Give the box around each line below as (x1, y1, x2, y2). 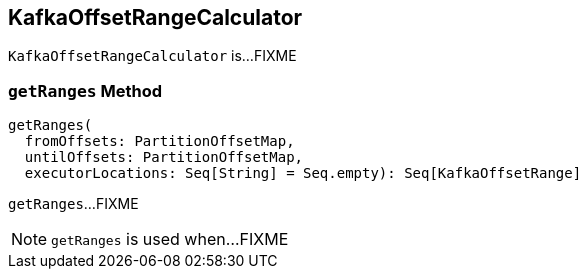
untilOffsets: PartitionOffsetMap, (24, 149, 304, 166)
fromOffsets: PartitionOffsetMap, (24, 133, 295, 150)
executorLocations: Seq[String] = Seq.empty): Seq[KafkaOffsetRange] (24, 165, 582, 182)
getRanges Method (8, 80, 163, 101)
